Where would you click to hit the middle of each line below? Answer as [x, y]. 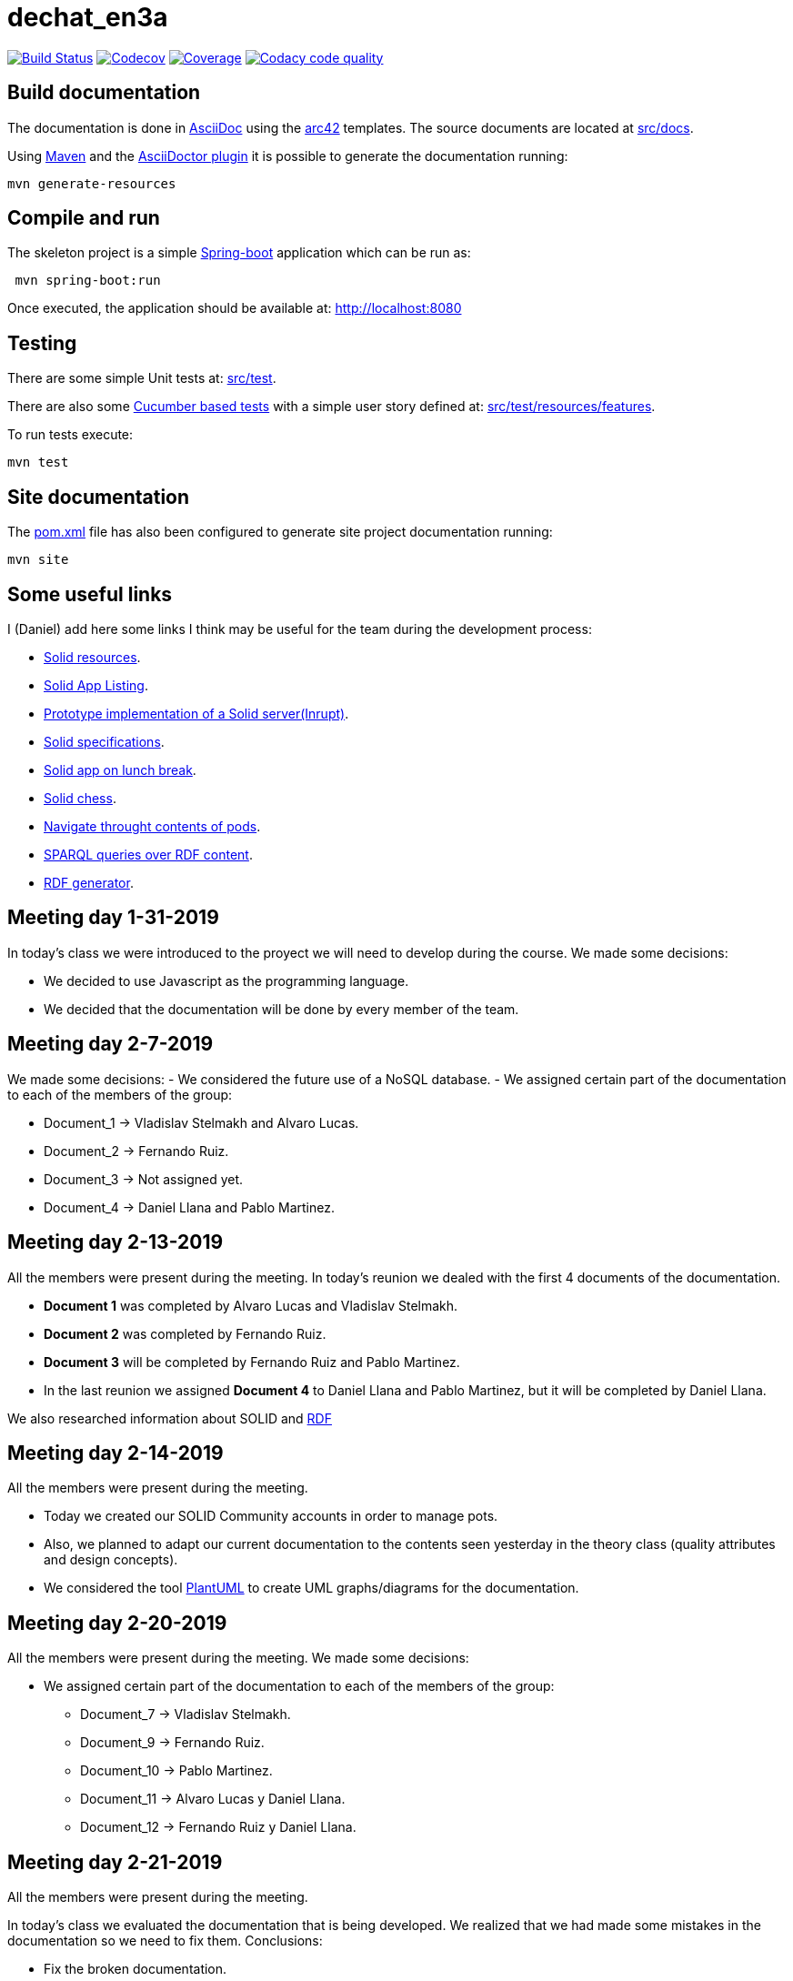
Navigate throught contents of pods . [152, 826]
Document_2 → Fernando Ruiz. [136, 1151]
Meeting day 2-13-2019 [115, 1242]
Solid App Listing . [96, 685]
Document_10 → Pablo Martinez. [176, 1771]
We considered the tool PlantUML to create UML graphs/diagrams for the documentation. [311, 1588]
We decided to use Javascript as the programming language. [226, 980]
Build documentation [104, 93]
